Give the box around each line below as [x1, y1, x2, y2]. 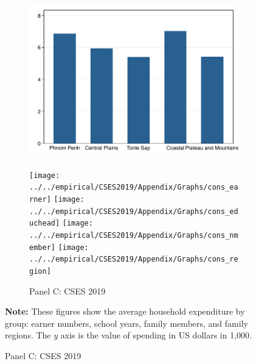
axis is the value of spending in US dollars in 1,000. [60, 329, 252, 341]
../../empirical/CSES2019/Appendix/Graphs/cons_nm [29, 231, 238, 240]
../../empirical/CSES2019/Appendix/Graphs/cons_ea [29, 183, 238, 192]
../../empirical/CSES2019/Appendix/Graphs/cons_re [29, 255, 238, 264]
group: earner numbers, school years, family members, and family [5, 316, 248, 329]
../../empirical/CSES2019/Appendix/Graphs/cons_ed [29, 207, 238, 216]
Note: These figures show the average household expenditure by [5, 305, 245, 318]
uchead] [29, 219, 60, 228]
